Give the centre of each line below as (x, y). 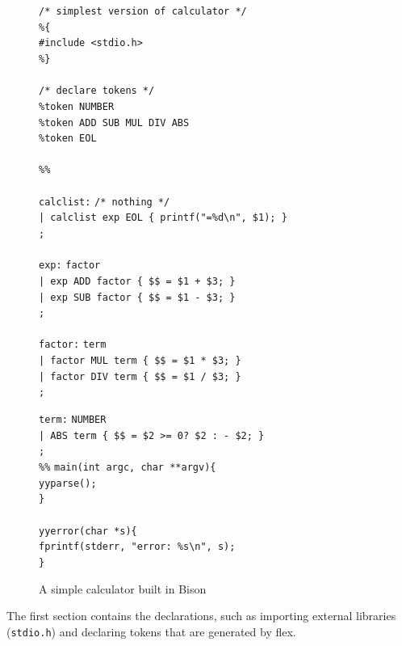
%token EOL (68, 139)
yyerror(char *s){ (88, 531)
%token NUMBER (77, 106)
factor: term (73, 345)
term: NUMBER (73, 420)
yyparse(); (68, 483)
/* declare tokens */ (97, 91)
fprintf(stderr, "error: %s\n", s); (137, 547)
